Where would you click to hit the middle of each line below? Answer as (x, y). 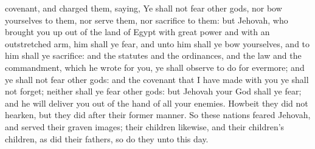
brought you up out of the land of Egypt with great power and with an (137, 32)
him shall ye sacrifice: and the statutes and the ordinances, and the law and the (153, 55)
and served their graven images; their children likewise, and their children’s (145, 126)
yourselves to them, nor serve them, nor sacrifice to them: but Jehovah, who (147, 20)
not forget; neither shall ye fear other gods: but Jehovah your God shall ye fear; (153, 91)
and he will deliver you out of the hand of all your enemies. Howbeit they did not (157, 103)
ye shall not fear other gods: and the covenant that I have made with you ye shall (157, 79)
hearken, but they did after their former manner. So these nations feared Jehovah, (158, 115)
